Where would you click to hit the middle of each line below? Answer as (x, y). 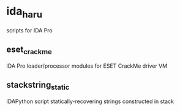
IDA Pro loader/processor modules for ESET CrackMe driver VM (87, 66)
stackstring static (38, 86)
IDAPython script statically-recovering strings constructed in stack (90, 101)
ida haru (24, 12)
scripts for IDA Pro (30, 30)
